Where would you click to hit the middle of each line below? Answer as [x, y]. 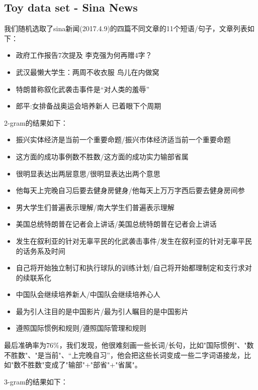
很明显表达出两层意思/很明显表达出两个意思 [88, 173]
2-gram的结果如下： [36, 122]
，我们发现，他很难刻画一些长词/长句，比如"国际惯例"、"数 [156, 345]
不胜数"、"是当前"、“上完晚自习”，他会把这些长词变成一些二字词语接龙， [124, 355]
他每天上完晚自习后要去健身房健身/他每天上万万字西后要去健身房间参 [130, 190]
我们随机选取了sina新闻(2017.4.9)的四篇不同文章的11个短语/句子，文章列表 [126, 28]
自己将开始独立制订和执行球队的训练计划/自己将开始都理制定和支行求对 [134, 268]
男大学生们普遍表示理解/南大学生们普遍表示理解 [95, 207]
